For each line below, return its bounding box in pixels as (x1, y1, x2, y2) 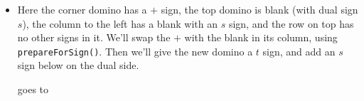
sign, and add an (262, 43, 336, 58)
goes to (17, 82, 49, 97)
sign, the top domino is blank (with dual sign (161, 2, 358, 16)
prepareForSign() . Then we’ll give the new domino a (17, 43, 253, 58)
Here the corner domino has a (17, 2, 147, 16)
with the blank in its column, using (184, 30, 338, 45)
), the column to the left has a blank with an (22, 16, 218, 31)
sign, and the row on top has (228, 16, 354, 31)
